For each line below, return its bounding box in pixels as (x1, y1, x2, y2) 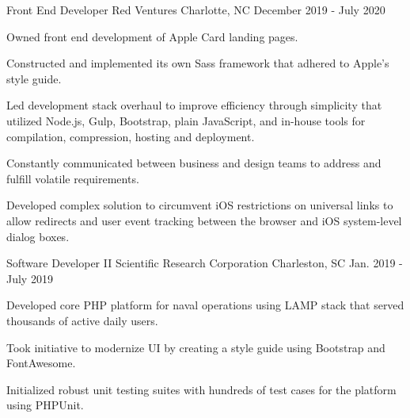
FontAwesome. (6, 355, 76, 371)
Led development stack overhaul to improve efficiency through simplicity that (6, 97, 382, 113)
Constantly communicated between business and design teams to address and (6, 155, 382, 171)
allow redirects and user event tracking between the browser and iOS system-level (6, 212, 402, 228)
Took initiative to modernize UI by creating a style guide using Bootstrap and (6, 339, 385, 355)
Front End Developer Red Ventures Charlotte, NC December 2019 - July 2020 (6, 2, 385, 17)
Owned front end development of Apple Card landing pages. (6, 28, 298, 44)
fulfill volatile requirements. (6, 170, 139, 186)
